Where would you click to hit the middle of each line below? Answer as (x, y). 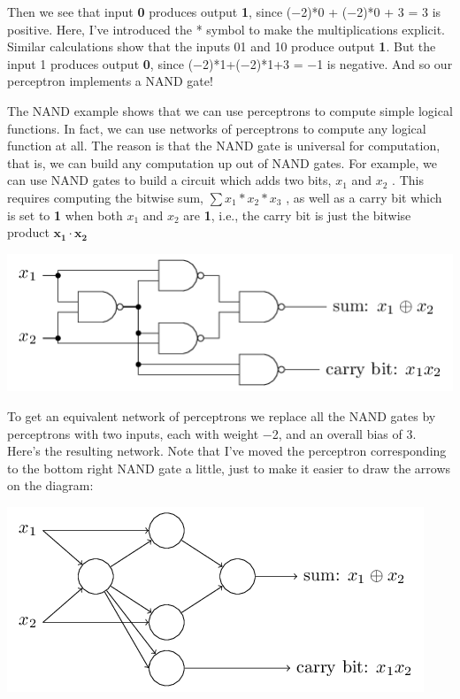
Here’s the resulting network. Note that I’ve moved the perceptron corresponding (227, 451)
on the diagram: (50, 485)
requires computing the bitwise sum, (105, 197)
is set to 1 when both (65, 215)
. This (408, 180)
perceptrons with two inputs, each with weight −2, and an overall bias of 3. (212, 433)
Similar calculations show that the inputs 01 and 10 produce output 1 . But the (222, 46)
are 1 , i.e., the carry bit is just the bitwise (297, 215)
